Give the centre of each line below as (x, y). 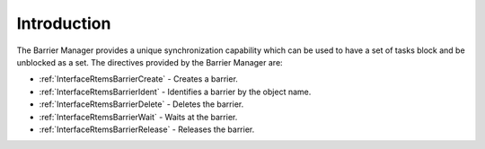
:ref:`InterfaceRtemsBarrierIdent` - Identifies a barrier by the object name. (175, 92)
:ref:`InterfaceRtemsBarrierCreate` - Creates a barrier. (138, 79)
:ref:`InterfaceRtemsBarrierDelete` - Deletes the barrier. (141, 104)
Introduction (64, 23)
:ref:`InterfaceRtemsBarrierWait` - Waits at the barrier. (138, 117)
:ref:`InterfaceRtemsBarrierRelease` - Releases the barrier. (147, 129)
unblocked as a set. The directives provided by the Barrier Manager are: (150, 62)
